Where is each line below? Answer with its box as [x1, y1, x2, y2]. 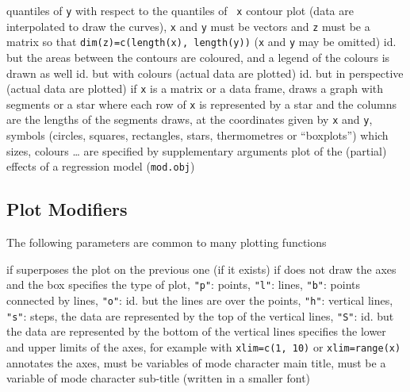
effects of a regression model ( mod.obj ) [6, 158, 195, 175]
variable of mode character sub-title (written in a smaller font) [6, 370, 311, 386]
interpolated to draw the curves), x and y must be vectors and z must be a [6, 17, 370, 34]
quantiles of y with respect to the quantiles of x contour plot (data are [6, 2, 354, 18]
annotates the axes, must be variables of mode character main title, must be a [6, 354, 386, 371]
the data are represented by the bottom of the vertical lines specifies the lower [6, 323, 386, 340]
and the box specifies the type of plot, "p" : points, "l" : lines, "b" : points [6, 276, 361, 293]
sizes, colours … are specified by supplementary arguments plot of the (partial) [6, 142, 387, 159]
